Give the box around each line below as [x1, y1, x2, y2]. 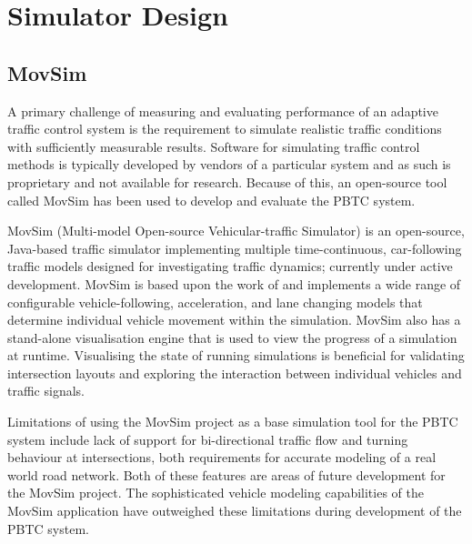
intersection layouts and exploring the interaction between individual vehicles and [7, 363, 462, 382]
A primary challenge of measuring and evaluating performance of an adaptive [7, 101, 438, 120]
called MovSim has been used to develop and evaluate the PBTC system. [7, 190, 416, 209]
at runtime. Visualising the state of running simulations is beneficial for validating [7, 346, 465, 365]
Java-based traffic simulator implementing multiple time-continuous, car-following [7, 238, 462, 257]
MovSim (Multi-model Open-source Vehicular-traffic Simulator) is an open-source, [7, 221, 465, 240]
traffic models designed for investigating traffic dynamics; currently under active [7, 257, 453, 276]
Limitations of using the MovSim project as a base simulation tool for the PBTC [7, 412, 458, 431]
